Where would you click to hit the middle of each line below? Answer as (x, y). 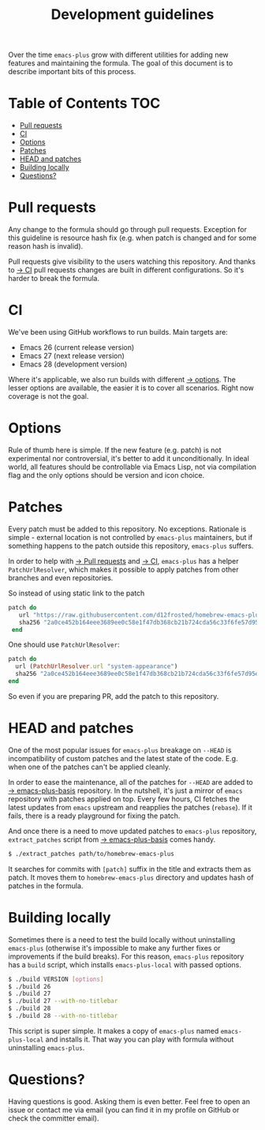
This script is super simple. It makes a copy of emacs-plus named (114, 1031)
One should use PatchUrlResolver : (64, 644)
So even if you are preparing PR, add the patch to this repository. (114, 696)
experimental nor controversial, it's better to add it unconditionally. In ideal (129, 458)
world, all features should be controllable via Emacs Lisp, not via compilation (132, 467)
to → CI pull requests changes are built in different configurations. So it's (126, 270)
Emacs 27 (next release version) (72, 356)
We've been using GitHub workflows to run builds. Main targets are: (118, 332)
